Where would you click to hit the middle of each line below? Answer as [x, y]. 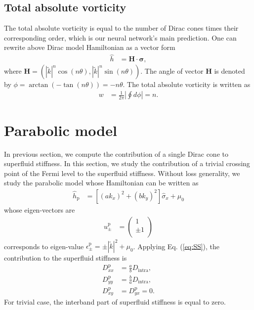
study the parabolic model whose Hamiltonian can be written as [101, 183]
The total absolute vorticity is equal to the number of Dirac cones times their [121, 28]
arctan [39, 85]
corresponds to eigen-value [44, 246]
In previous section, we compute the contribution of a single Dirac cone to [116, 154]
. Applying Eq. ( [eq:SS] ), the [176, 246]
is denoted [230, 71]
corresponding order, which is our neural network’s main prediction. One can [120, 37]
